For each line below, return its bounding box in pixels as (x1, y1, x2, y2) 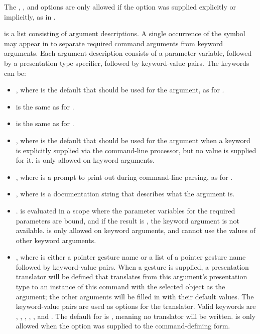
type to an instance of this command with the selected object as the (16, 281, 225, 292)
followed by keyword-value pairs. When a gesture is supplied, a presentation (16, 261, 249, 272)
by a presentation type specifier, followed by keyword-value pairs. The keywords (4, 57, 249, 68)
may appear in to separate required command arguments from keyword (4, 38, 223, 48)
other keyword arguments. (16, 235, 96, 245)
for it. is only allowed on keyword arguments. (16, 155, 155, 165)
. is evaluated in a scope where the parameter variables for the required (16, 205, 235, 215)
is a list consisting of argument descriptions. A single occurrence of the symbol (4, 28, 245, 39)
